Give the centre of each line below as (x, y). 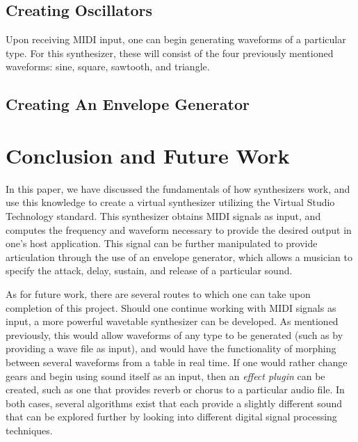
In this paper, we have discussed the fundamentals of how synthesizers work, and (178, 188)
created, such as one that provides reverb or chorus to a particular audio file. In (175, 389)
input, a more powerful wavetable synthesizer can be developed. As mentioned (172, 321)
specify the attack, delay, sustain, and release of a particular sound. (149, 270)
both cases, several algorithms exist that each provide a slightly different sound (174, 403)
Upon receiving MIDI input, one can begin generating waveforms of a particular (176, 39)
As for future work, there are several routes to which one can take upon (158, 294)
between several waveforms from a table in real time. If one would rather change (177, 362)
